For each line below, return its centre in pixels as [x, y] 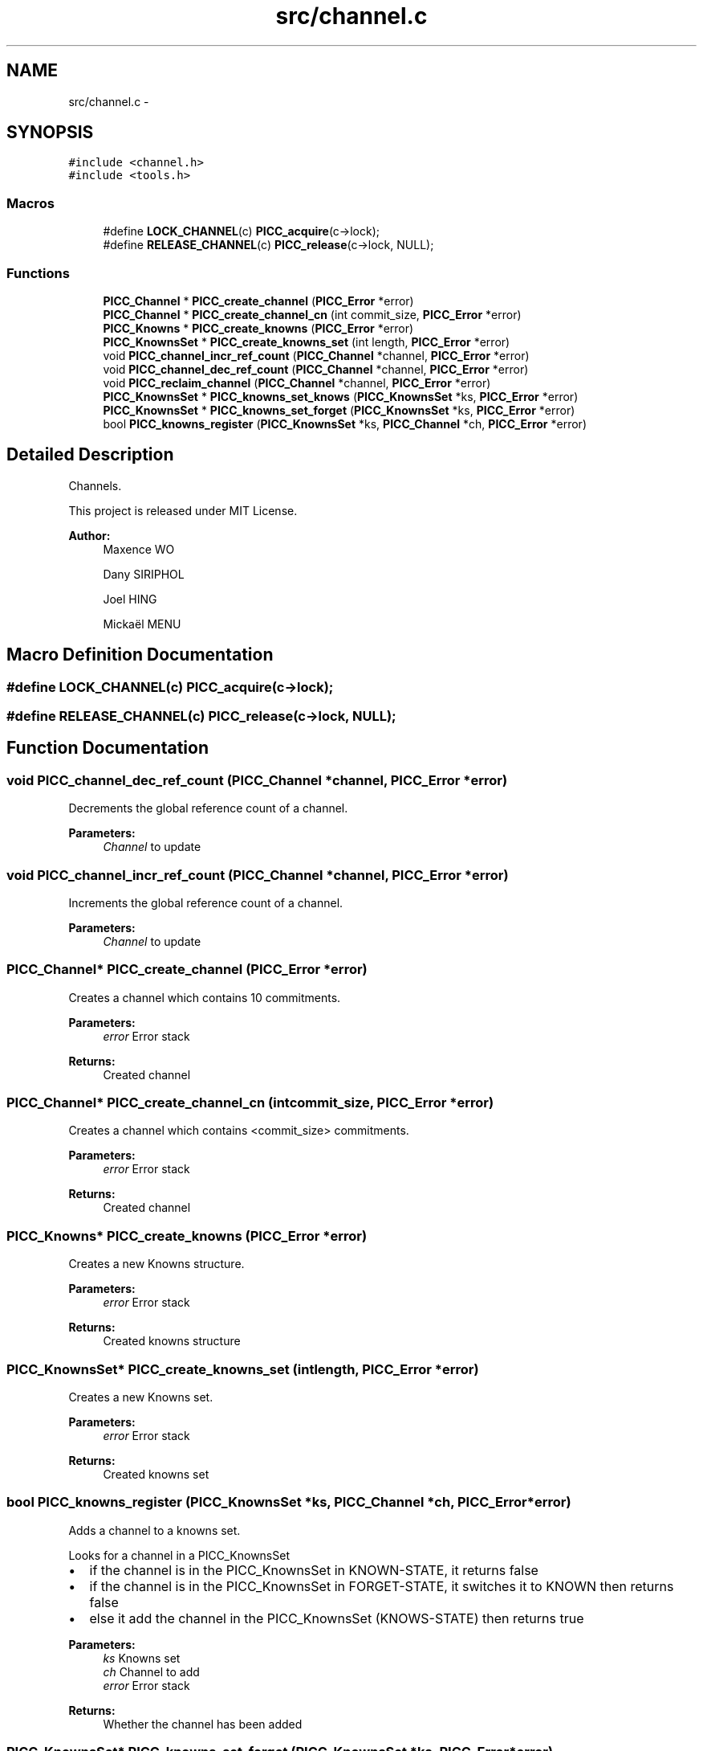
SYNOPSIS [50, 133]
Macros [30, 203]
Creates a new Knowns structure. [156, 1264]
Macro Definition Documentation [140, 655]
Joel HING [130, 599]
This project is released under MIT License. [183, 510]
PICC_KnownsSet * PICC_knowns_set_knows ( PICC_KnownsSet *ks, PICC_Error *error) [341, 396]
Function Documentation [108, 748]
